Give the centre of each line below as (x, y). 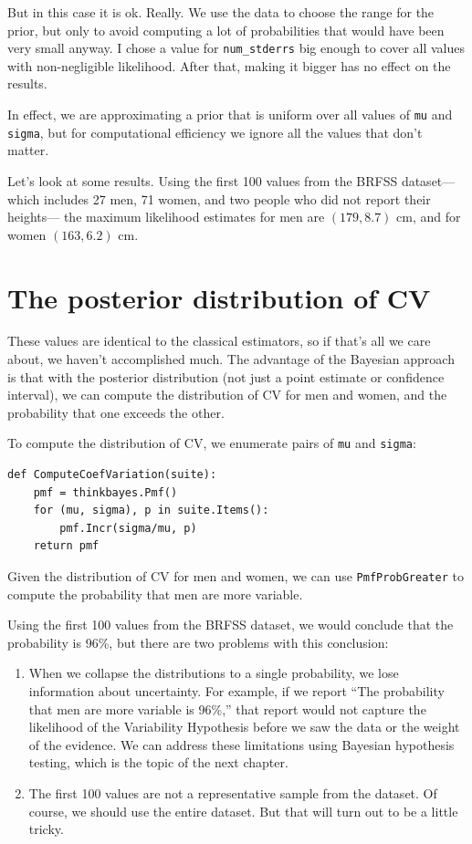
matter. (28, 150)
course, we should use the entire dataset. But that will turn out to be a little (243, 811)
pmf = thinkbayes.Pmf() (105, 492)
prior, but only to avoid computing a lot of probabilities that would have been (226, 30)
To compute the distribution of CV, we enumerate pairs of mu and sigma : (212, 443)
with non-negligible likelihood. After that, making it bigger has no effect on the (229, 65)
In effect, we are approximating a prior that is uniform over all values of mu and (230, 115)
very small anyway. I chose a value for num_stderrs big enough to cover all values (236, 48)
